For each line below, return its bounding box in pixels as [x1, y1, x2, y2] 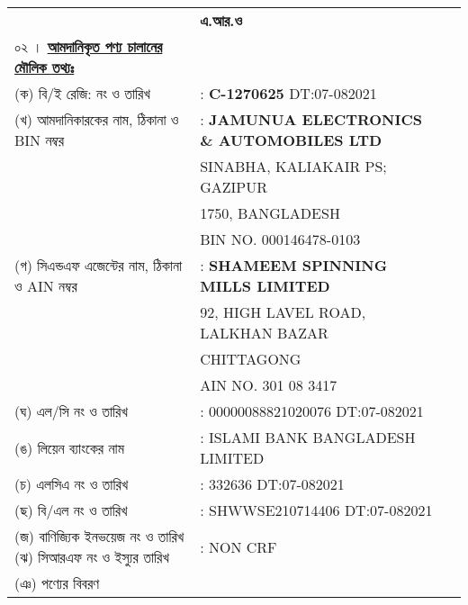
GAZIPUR [200, 176, 267, 197]
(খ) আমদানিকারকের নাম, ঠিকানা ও [14, 109, 179, 130]
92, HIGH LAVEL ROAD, [200, 302, 366, 322]
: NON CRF [200, 536, 277, 557]
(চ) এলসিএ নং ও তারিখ [14, 474, 129, 494]
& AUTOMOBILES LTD [200, 130, 382, 150]
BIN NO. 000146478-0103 [200, 229, 361, 249]
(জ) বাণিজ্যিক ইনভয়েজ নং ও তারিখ [14, 526, 184, 546]
